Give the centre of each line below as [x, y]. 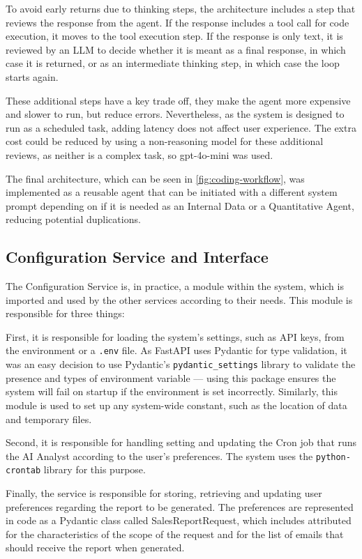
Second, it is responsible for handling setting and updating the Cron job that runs [181, 442]
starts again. [32, 76]
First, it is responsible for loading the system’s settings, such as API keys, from [175, 336]
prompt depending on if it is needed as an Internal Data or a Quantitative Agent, [180, 205]
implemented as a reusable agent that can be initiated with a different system [172, 192]
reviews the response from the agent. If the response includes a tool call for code [178, 22]
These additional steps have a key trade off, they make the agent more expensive [178, 100]
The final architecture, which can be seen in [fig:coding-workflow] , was [155, 178]
